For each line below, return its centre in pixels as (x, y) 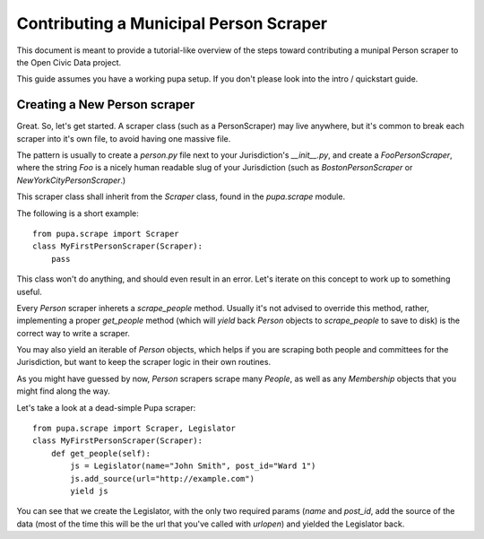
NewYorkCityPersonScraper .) (71, 180)
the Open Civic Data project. (69, 62)
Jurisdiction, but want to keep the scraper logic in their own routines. (144, 362)
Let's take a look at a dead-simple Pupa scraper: (106, 407)
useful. (29, 291)
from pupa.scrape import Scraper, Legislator (134, 429)
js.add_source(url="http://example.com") (163, 478)
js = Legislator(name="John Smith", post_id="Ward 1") (193, 466)
